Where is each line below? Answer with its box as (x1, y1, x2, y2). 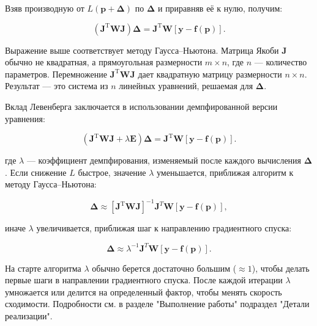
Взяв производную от (5, 2, 84, 14)
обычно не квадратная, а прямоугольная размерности (5, 56, 203, 68)
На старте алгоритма (5, 261, 81, 274)
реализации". (5, 309, 53, 322)
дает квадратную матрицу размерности (138, 67, 282, 80)
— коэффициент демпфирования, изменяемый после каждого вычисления (26, 154, 302, 167)
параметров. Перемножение (5, 67, 107, 80)
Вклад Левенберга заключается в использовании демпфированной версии (5, 100, 278, 112)
